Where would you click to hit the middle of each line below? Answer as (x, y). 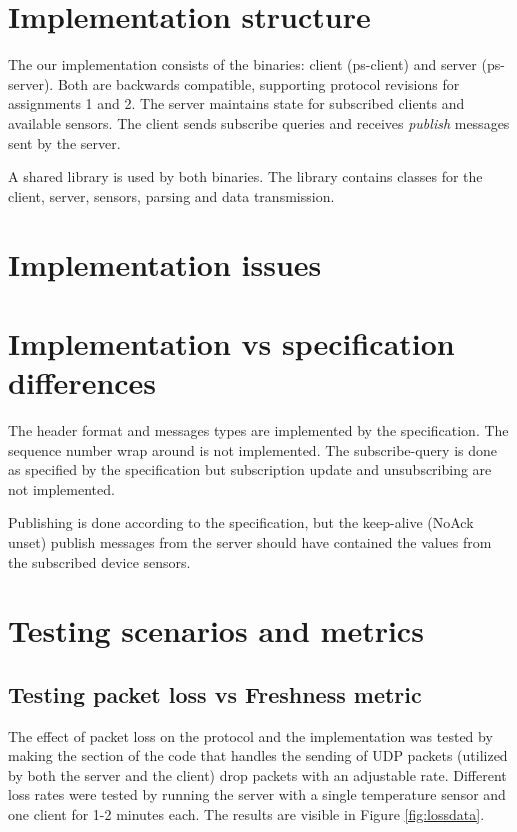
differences (82, 382)
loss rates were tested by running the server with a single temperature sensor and (257, 794)
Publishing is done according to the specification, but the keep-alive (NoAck (241, 522)
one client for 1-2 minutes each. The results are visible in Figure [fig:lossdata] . (246, 814)
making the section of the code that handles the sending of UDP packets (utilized (258, 755)
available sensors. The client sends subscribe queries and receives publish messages (259, 122)
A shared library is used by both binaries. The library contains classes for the (245, 176)
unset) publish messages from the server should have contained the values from (250, 541)
